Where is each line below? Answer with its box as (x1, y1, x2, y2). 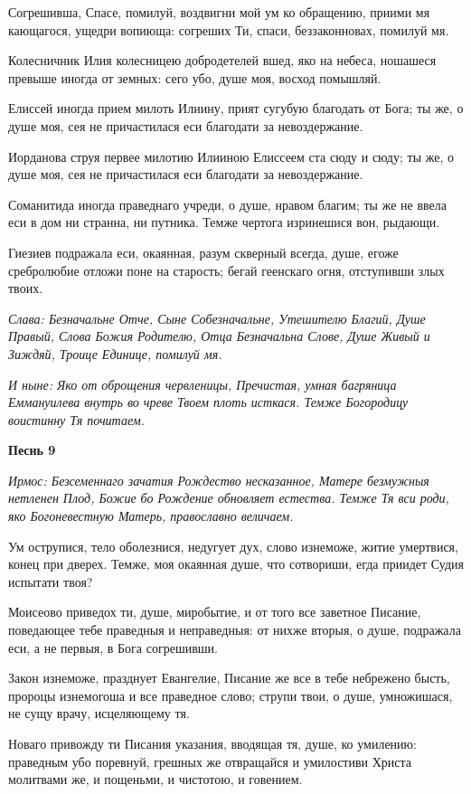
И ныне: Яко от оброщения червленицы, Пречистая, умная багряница (8, 374, 397, 393)
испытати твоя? (8, 572, 93, 591)
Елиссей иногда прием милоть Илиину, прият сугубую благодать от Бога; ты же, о (8, 99, 464, 118)
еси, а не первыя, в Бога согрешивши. (8, 638, 218, 657)
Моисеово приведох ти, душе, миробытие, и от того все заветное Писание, (8, 602, 421, 621)
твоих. (8, 279, 43, 298)
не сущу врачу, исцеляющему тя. (8, 704, 190, 723)
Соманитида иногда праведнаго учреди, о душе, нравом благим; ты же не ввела (8, 194, 447, 213)
